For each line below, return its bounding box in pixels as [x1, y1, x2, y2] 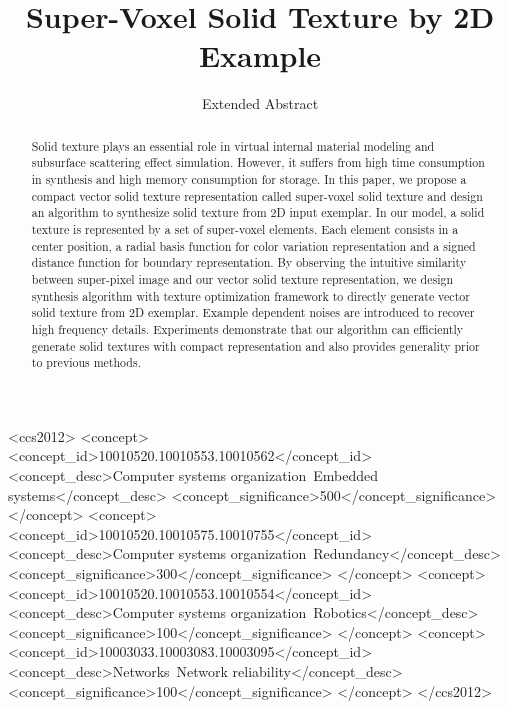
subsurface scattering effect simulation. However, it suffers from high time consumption [31, 154, 485, 171]
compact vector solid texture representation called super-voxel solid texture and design [31, 187, 483, 204]
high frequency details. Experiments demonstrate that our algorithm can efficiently [31, 320, 464, 337]
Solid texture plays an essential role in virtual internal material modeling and [31, 137, 435, 154]
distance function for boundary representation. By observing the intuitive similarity [31, 254, 467, 271]
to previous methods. [31, 354, 141, 371]
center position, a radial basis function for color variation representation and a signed [31, 237, 476, 254]
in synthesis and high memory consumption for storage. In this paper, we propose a [31, 171, 467, 188]
